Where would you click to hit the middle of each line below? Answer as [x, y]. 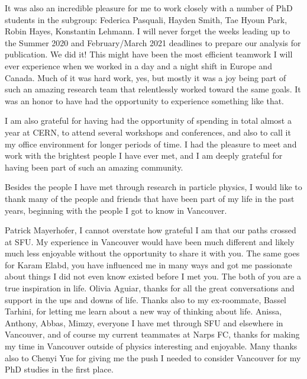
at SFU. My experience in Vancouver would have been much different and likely [150, 241]
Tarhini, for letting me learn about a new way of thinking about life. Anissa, [143, 311]
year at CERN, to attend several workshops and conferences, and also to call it [148, 132]
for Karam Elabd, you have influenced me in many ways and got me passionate [148, 264]
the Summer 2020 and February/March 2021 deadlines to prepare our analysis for [153, 42]
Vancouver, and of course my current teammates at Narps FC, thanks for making [152, 334]
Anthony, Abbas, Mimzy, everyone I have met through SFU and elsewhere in [144, 322]
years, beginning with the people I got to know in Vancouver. [116, 210]
